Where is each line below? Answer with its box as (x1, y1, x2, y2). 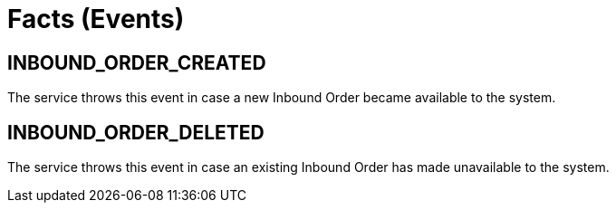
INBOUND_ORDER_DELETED (7, 120, 265, 144)
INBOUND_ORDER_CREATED (7, 51, 266, 74)
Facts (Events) (7, 4, 185, 34)
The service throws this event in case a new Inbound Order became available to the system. (7, 90, 556, 106)
